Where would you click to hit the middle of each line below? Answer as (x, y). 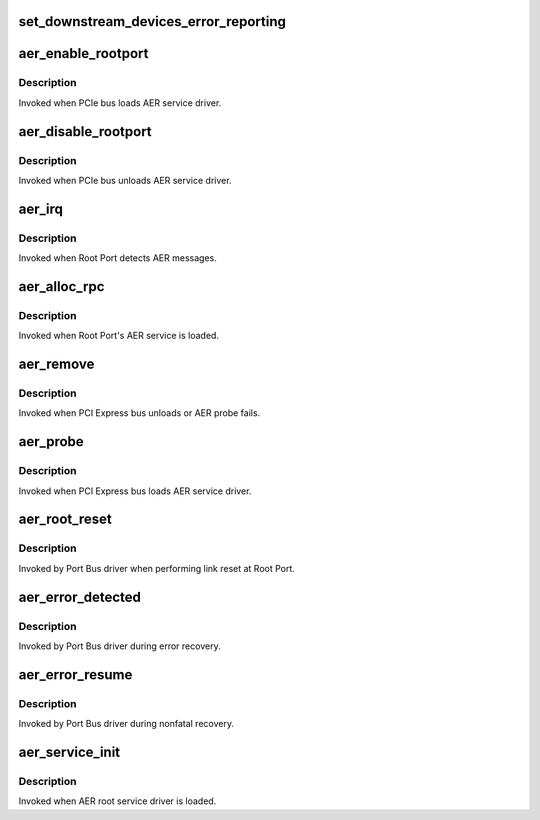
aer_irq (41, 208)
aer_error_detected (80, 596)
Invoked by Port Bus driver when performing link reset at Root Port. (156, 568)
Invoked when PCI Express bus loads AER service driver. (135, 491)
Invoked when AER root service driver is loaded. (117, 801)
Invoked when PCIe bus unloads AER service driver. (125, 180)
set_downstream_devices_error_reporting (152, 21)
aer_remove (56, 364)
